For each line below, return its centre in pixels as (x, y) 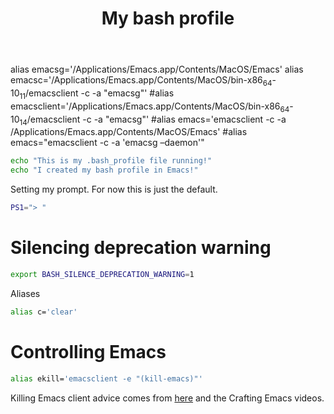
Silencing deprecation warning (141, 248)
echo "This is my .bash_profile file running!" (111, 161)
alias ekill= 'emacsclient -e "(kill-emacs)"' (106, 378)
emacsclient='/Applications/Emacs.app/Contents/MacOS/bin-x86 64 (150, 107)
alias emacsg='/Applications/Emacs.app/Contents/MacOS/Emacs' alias (157, 69)
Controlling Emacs (88, 351)
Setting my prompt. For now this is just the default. (114, 189)
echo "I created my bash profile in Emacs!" (104, 170)
